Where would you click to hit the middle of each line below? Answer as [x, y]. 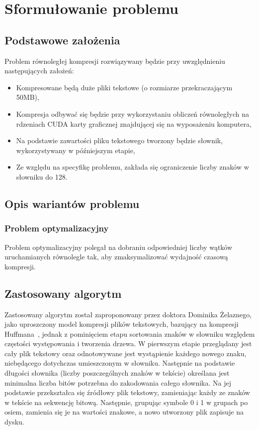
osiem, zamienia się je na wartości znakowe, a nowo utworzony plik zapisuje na [124, 412]
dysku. [14, 422]
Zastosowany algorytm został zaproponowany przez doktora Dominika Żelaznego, [128, 314]
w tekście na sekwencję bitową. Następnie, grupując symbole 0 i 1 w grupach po [126, 402]
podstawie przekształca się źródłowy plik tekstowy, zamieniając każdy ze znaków [127, 392]
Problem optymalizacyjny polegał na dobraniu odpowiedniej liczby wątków [119, 247]
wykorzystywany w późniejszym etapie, [76, 150]
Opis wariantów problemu [72, 203]
